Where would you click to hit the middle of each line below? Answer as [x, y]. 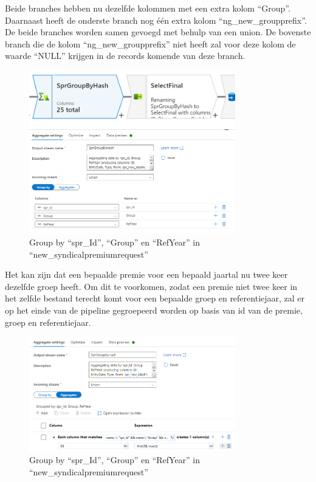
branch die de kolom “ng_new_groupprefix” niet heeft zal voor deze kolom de [150, 43]
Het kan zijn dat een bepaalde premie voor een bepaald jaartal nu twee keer [146, 274]
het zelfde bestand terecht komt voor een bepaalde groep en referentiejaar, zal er [155, 298]
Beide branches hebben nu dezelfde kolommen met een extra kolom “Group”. [148, 8]
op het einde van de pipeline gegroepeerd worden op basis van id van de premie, [154, 310]
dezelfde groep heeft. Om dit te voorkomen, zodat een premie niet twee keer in [151, 286]
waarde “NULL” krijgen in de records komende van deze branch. [125, 56]
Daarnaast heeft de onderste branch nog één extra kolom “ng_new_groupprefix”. [156, 20]
